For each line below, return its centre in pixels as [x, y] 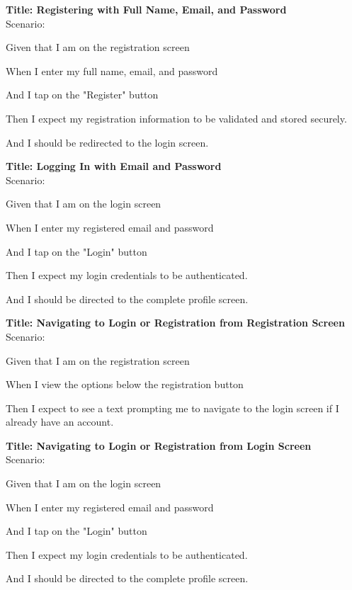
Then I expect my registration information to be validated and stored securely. [176, 118]
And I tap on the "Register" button [82, 95]
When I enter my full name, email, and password [112, 70]
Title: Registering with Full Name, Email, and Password [146, 9]
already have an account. [60, 422]
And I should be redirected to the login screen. [107, 142]
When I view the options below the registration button [125, 384]
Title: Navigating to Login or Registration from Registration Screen [175, 323]
